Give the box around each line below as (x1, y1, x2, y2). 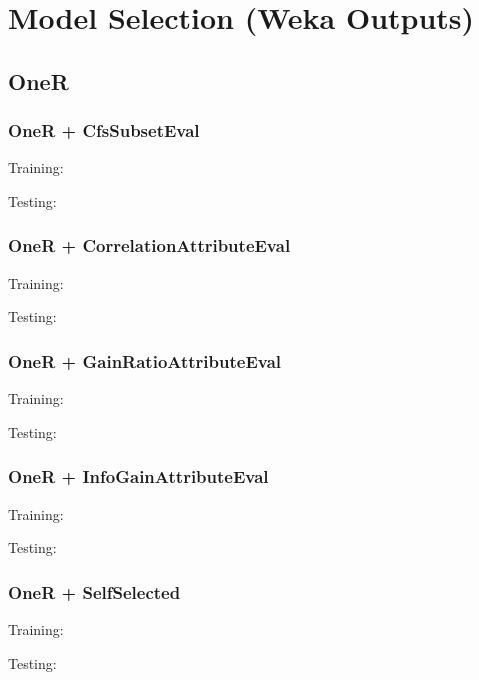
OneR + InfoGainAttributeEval (8, 464, 269, 489)
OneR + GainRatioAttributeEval (8, 348, 282, 373)
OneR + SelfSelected (8, 579, 181, 604)
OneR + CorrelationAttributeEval (8, 233, 291, 258)
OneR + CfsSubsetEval (8, 118, 200, 143)
